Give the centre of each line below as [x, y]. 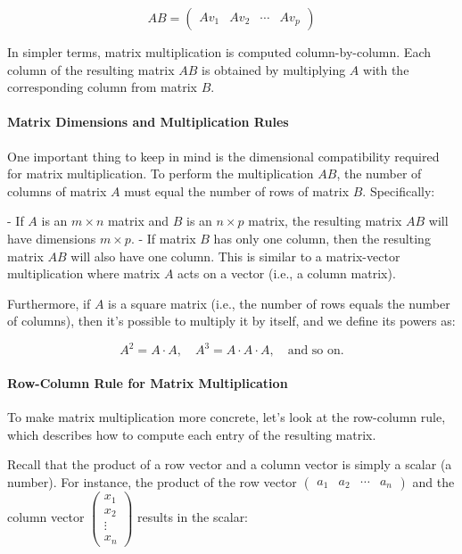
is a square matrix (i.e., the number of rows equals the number [279, 303]
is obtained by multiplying [274, 69]
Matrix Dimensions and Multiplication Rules [148, 122]
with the [386, 69]
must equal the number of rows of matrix [237, 190]
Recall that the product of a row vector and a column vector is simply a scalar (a [230, 464]
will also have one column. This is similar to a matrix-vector [235, 256]
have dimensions [52, 238]
